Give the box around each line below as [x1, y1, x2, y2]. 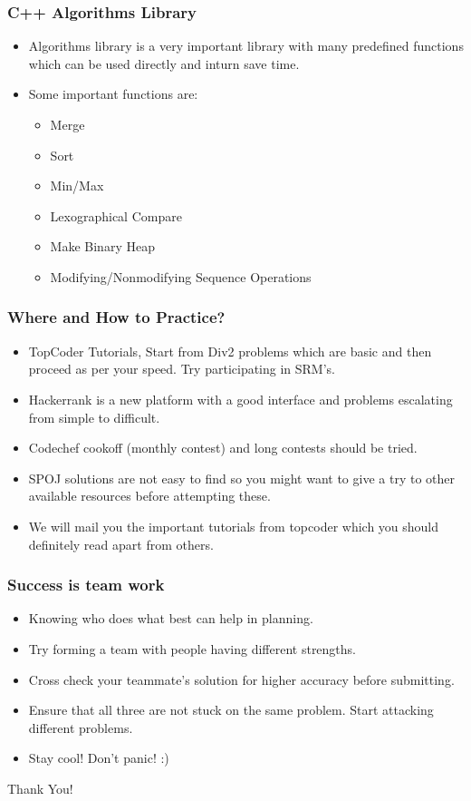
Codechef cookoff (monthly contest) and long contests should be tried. [28, 438, 418, 457]
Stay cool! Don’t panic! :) [28, 748, 169, 767]
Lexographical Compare [50, 206, 182, 225]
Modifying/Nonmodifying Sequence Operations [50, 267, 312, 286]
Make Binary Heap [50, 237, 155, 256]
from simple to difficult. [28, 407, 160, 426]
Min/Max [50, 176, 104, 195]
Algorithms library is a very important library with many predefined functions [28, 36, 464, 55]
